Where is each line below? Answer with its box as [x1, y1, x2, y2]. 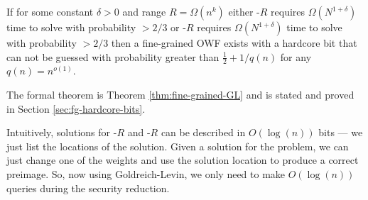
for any [280, 49, 312, 64]
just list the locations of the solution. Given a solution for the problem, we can [6, 138, 349, 153]
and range [122, 4, 166, 18]
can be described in [161, 125, 246, 140]
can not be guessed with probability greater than [6, 49, 220, 64]
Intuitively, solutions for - [6, 125, 117, 140]
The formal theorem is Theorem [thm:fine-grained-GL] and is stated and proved [6, 87, 355, 102]
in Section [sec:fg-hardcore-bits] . [6, 101, 146, 116]
